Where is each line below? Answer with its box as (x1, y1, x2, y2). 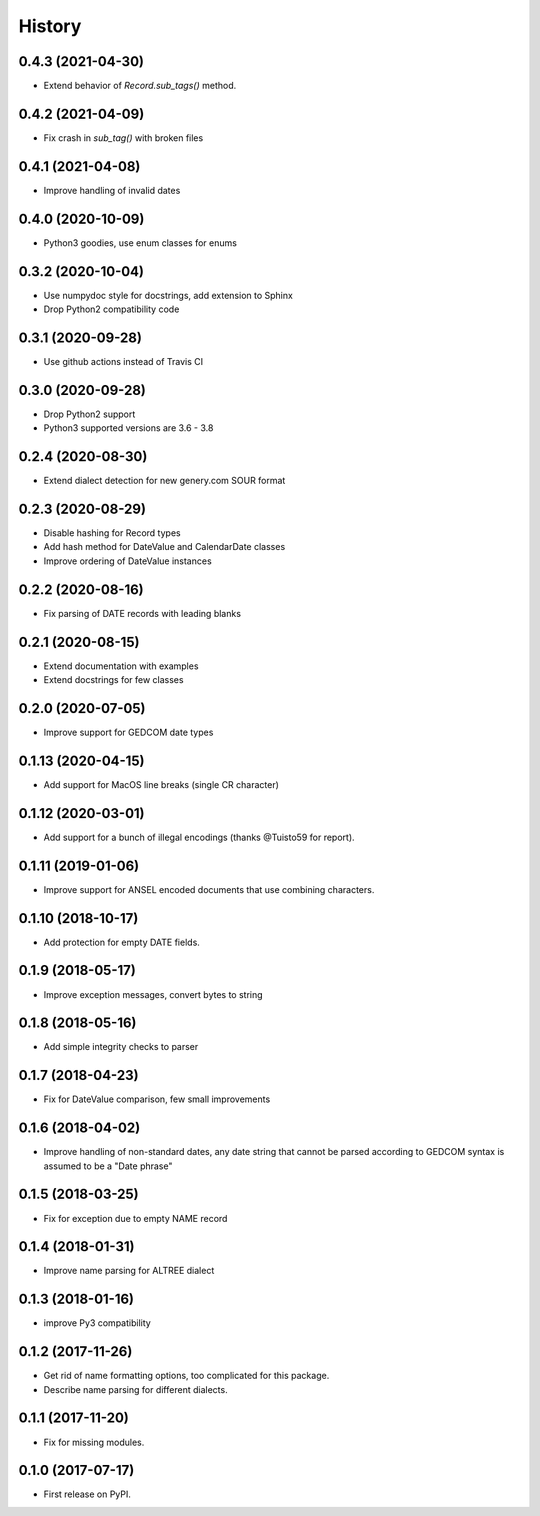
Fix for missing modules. (43, 1436, 145, 1448)
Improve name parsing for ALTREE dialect (43, 1265, 215, 1277)
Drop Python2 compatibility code (43, 303, 180, 315)
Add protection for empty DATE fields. (43, 936, 200, 948)
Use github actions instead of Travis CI (43, 355, 204, 367)
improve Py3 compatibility (43, 1317, 152, 1329)
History (18, 15, 82, 37)
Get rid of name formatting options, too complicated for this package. (43, 1370, 330, 1382)
